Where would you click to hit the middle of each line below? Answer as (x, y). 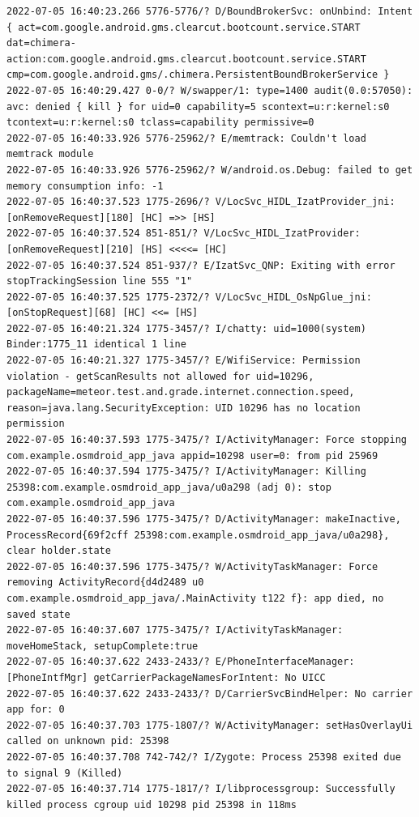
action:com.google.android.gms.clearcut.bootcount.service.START (186, 59)
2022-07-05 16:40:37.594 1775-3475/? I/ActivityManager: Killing (186, 472)
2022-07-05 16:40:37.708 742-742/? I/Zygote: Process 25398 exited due (204, 757)
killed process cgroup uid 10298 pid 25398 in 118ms (152, 804)
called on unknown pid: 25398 (88, 741)
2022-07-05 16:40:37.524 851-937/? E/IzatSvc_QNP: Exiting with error (201, 265)
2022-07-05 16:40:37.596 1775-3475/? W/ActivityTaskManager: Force (192, 566)
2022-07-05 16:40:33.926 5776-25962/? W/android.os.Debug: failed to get (210, 170)
